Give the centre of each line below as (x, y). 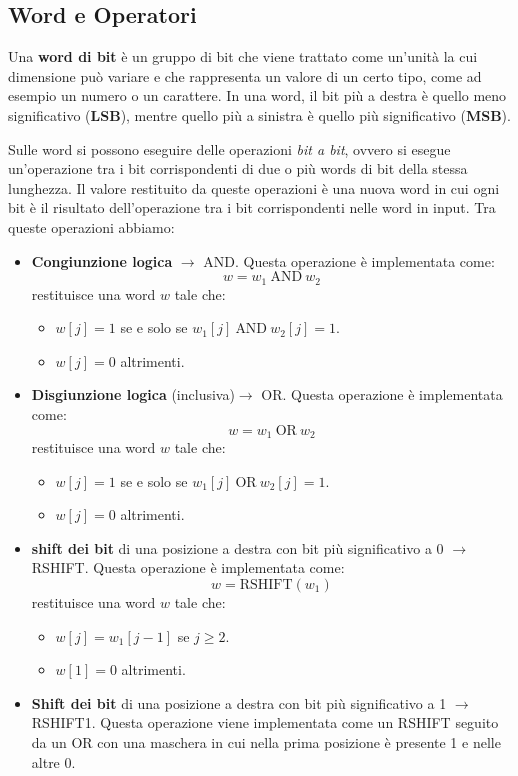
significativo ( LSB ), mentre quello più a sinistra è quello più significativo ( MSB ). (259, 114)
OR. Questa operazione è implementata (382, 394)
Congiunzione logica (102, 260)
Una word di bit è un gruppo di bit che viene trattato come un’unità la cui (243, 56)
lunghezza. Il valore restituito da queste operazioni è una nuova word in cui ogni (254, 187)
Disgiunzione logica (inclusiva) (133, 394)
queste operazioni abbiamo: (91, 226)
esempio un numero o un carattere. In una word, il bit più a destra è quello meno (257, 95)
